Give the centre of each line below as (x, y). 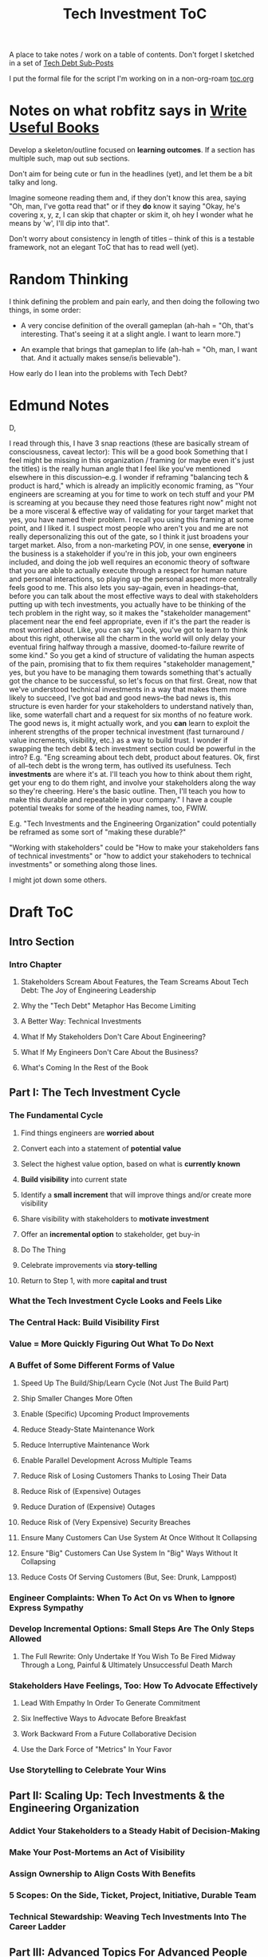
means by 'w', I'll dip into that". (59, 224)
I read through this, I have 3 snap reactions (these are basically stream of (129, 443)
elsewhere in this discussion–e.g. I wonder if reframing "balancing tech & (129, 477)
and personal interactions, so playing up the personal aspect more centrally (133, 579)
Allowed (26, 1639)
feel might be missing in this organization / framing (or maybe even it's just (132, 460)
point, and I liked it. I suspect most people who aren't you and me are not (129, 528)
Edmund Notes (59, 406)
